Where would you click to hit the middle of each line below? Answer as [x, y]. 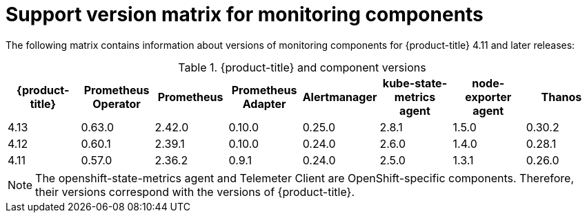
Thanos [561, 97]
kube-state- [415, 83]
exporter [488, 97]
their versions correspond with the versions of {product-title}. [195, 192]
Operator [117, 103]
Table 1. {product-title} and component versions [302, 67]
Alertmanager [340, 97]
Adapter [264, 103]
